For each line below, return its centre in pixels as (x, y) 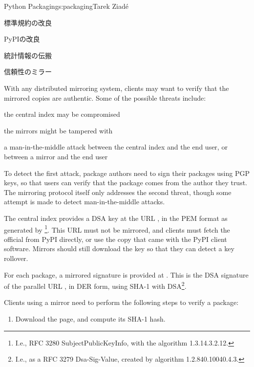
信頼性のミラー (28, 72)
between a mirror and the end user (56, 156)
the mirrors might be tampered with (58, 130)
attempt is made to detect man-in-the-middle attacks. (85, 202)
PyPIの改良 (22, 39)
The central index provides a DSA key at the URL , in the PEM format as (116, 218)
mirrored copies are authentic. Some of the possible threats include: (105, 97)
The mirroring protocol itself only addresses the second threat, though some (118, 192)
